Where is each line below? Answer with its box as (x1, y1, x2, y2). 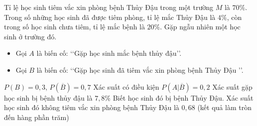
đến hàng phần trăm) (4, 112, 69, 122)
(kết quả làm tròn (197, 102, 252, 113)
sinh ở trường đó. (4, 31, 57, 41)
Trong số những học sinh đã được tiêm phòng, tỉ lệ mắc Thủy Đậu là (4, 11, 216, 22)
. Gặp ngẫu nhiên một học (160, 21, 241, 32)
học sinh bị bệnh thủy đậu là (4, 92, 93, 103)
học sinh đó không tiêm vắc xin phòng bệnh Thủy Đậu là (4, 102, 179, 113)
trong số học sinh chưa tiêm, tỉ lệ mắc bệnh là (4, 21, 145, 32)
